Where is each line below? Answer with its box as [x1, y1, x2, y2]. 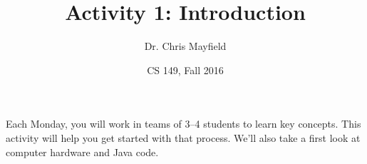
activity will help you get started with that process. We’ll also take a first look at [6, 130, 361, 145]
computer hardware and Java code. [6, 144, 159, 159]
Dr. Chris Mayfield [144, 39, 227, 53]
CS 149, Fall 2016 [147, 62, 224, 77]
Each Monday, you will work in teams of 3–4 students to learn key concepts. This [6, 116, 361, 131]
